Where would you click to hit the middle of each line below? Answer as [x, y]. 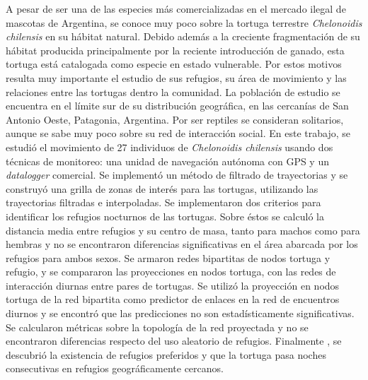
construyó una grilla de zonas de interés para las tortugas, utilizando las [162, 188]
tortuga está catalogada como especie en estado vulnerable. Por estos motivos [174, 64]
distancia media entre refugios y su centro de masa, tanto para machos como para [183, 230]
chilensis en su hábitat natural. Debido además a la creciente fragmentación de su [183, 36]
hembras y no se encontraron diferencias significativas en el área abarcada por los [182, 244]
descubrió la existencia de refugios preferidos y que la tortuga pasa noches [166, 354]
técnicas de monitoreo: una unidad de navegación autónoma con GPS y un [167, 161]
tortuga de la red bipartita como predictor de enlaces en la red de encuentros [173, 299]
